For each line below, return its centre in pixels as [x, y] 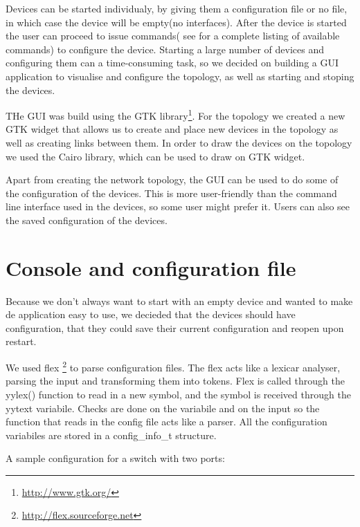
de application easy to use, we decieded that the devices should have [151, 314]
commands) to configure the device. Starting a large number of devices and [165, 49]
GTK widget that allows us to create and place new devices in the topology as [172, 129]
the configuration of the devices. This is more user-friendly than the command [171, 193]
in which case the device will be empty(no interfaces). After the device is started [176, 22]
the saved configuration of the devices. [87, 220]
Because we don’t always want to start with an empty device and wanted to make [179, 301]
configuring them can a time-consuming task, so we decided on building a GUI [172, 63]
